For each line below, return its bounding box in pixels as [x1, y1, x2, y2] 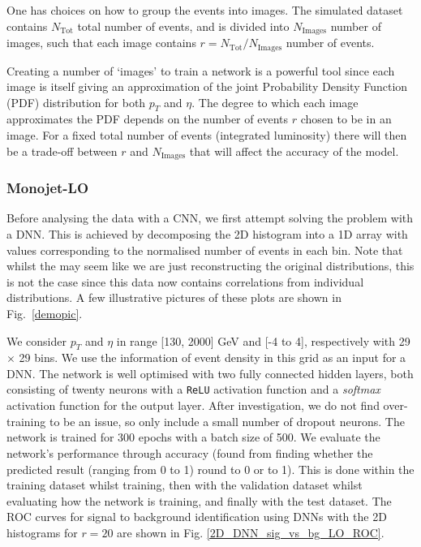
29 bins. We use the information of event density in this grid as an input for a [19, 349, 406, 366]
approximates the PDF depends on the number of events [6, 110, 289, 127]
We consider [6, 332, 67, 349]
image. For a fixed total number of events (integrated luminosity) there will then [6, 127, 407, 144]
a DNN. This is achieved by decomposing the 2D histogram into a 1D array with [6, 225, 408, 242]
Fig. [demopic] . [6, 304, 83, 321]
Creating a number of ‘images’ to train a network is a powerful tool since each [6, 62, 395, 79]
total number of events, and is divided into [77, 17, 290, 34]
